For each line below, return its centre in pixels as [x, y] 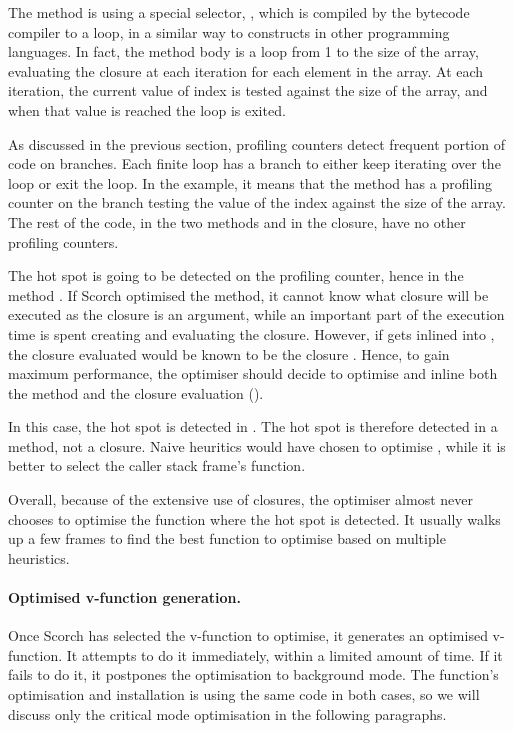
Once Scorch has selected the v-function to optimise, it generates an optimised [248, 635]
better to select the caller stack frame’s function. [157, 465]
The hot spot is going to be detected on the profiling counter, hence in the [236, 275]
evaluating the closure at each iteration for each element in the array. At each [246, 70]
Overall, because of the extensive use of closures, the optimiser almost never [240, 499]
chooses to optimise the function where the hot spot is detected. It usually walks [254, 518]
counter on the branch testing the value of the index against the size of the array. [257, 202]
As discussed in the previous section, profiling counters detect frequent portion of [256, 143]
